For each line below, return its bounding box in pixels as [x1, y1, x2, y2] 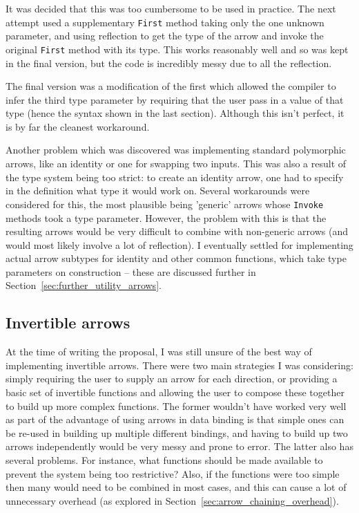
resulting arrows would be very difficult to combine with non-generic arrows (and [6, 224, 348, 239]
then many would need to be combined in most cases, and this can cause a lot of [6, 480, 347, 494]
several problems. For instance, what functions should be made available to [6, 453, 323, 467]
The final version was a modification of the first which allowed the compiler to [6, 79, 336, 93]
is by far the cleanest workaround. [6, 119, 150, 133]
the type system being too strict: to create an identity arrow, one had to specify [6, 169, 344, 184]
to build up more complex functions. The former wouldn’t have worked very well [6, 398, 347, 413]
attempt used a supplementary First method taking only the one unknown [6, 15, 324, 29]
